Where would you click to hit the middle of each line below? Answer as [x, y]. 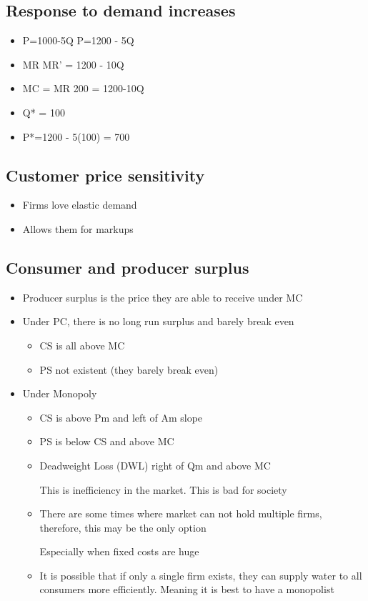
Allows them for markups [78, 228]
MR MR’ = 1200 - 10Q [73, 64]
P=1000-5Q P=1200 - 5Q [78, 40]
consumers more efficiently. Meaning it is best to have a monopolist [187, 589]
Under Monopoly [60, 393]
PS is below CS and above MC [107, 441]
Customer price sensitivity [105, 175]
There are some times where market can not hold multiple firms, [181, 513]
